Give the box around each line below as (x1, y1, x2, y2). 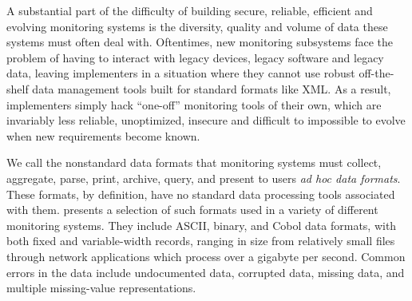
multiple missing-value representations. (6, 279, 196, 296)
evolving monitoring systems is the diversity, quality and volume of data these (6, 18, 388, 34)
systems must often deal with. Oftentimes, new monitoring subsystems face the (6, 34, 394, 50)
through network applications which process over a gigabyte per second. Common (6, 248, 406, 264)
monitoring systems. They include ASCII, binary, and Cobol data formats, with (6, 216, 397, 233)
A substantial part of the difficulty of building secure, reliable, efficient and (6, 2, 373, 18)
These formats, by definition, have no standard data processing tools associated (6, 185, 395, 202)
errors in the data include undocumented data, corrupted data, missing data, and (6, 263, 405, 280)
